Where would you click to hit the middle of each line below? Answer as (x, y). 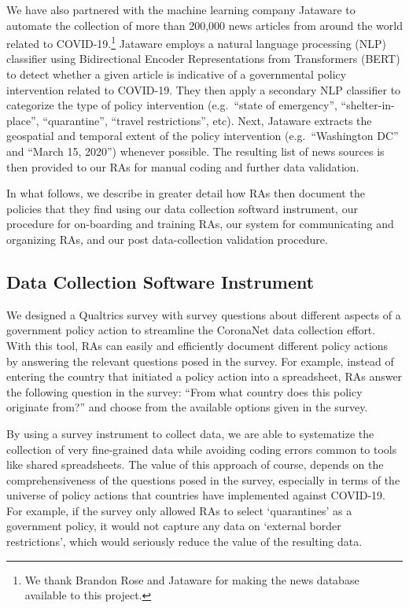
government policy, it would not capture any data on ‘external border (174, 526)
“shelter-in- (368, 105)
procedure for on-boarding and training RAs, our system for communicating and (200, 224)
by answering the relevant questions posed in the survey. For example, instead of (200, 361)
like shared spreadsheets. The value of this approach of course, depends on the (195, 464)
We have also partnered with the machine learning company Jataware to (181, 9)
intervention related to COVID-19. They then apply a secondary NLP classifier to (204, 89)
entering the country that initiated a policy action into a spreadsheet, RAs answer (204, 376)
